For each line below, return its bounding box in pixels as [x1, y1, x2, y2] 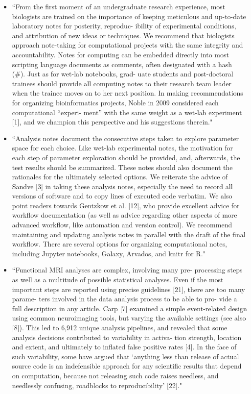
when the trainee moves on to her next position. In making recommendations [12, 88, 243, 98]
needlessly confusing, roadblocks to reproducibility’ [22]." [12, 380, 182, 390]
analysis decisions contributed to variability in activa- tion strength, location [12, 332, 242, 342]
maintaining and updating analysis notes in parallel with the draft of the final [12, 229, 246, 239]
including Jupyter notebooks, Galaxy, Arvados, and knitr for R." [12, 248, 205, 258]
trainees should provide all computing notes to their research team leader [12, 78, 231, 88]
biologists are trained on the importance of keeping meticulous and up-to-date [12, 11, 246, 21]
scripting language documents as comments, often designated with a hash [12, 59, 232, 69]
